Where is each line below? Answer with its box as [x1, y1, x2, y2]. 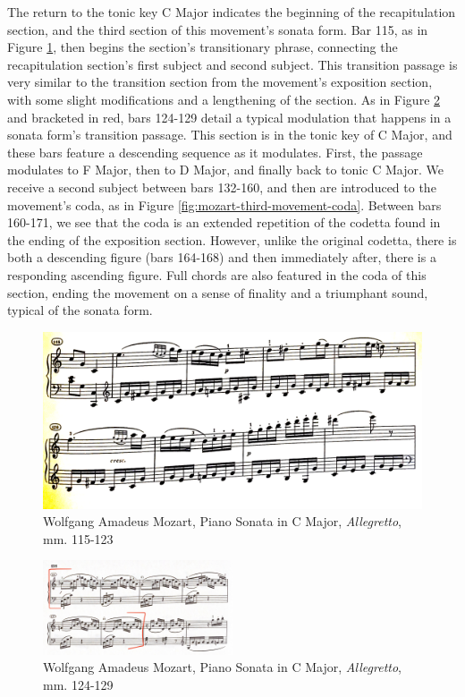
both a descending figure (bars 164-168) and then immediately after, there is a [7, 248, 436, 267]
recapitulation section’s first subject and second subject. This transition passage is [7, 55, 458, 73]
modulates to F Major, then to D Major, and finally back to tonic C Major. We [7, 160, 444, 179]
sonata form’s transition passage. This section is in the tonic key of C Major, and [7, 125, 452, 144]
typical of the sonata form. [7, 301, 153, 319]
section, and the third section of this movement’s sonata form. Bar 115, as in [7, 20, 428, 38]
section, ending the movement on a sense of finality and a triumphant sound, [7, 283, 428, 302]
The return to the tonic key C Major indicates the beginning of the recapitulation [7, 3, 456, 21]
